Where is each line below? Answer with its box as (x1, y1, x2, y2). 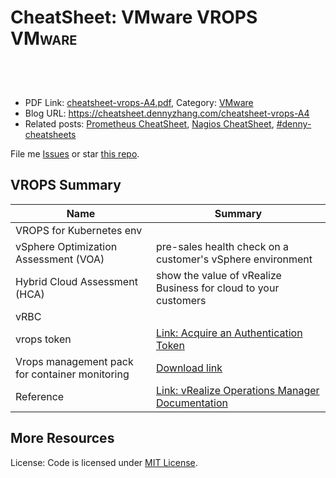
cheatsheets (24, 128, 77, 140)
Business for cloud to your (155, 281, 280, 295)
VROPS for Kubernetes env (15, 223, 143, 237)
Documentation (155, 396, 228, 410)
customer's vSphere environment (155, 252, 313, 266)
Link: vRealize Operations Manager (155, 383, 320, 397)
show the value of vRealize (155, 268, 282, 282)
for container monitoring (15, 367, 130, 381)
